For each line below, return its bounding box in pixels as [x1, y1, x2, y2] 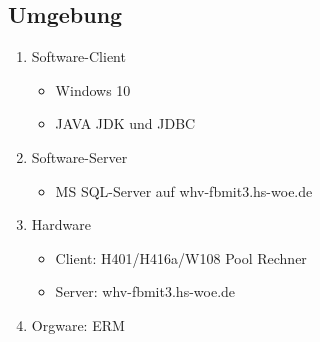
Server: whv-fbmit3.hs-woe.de [55, 281, 236, 302]
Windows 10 [55, 79, 131, 100]
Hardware [31, 214, 91, 235]
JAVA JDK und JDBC [55, 113, 196, 134]
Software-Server [31, 146, 128, 167]
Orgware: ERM [31, 314, 125, 335]
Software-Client [31, 46, 126, 67]
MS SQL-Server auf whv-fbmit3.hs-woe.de [55, 180, 313, 201]
